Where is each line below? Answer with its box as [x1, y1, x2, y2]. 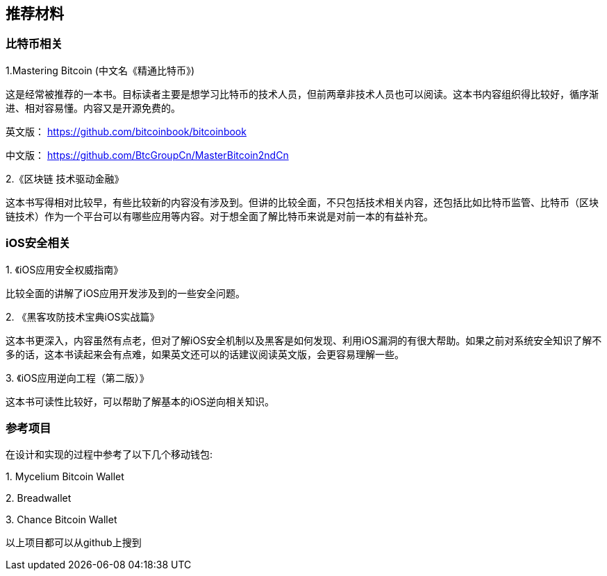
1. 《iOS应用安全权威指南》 [6, 263, 124, 276]
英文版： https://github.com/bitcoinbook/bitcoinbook [6, 125, 247, 137]
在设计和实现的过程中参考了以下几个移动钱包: [6, 448, 213, 461]
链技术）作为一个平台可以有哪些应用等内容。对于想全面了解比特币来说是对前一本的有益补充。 [6, 210, 433, 222]
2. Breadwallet [6, 492, 72, 505]
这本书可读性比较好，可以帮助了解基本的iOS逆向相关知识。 [6, 395, 275, 407]
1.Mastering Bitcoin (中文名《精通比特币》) [6, 64, 195, 76]
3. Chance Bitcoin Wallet [6, 514, 117, 526]
